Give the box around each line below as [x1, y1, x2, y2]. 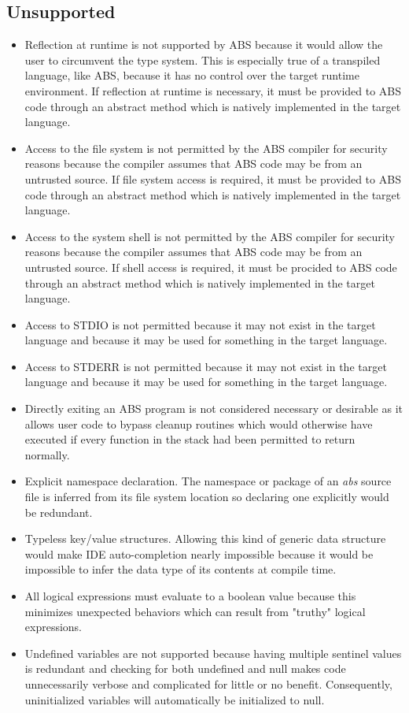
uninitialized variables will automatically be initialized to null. [24, 691, 325, 707]
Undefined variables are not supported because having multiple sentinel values [24, 644, 402, 661]
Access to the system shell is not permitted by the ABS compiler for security [24, 228, 395, 244]
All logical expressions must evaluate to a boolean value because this [24, 588, 356, 604]
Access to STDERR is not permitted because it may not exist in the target [24, 358, 387, 374]
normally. [24, 446, 70, 462]
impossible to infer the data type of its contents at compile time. [24, 561, 337, 577]
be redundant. [24, 503, 93, 520]
